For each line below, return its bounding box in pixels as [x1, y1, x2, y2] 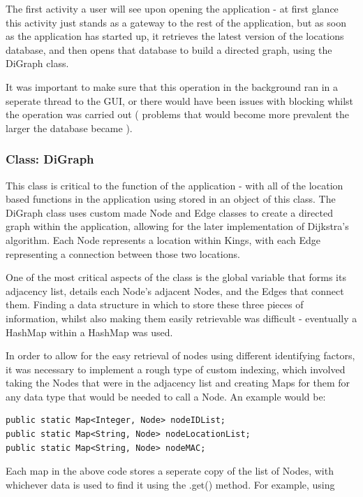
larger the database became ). [6, 120, 133, 135]
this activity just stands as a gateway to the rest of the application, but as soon [6, 15, 346, 29]
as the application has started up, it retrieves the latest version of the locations [6, 29, 344, 43]
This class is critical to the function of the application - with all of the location [6, 178, 343, 192]
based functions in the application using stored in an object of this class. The [6, 192, 336, 206]
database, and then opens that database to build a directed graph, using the [6, 42, 332, 57]
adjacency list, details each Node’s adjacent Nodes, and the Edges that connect [6, 283, 344, 298]
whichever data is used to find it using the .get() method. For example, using [6, 477, 335, 491]
